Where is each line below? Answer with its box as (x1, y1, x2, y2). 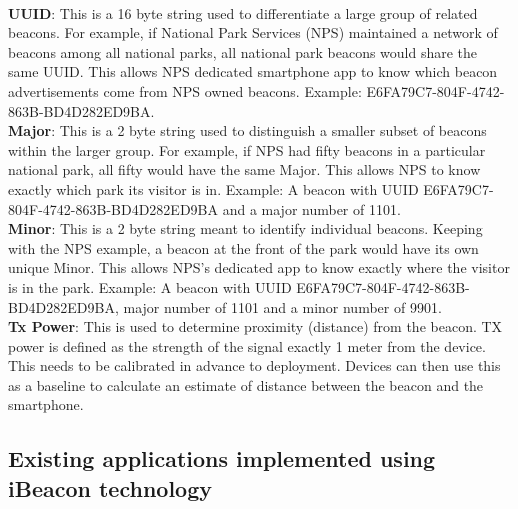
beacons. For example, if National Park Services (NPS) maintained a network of (8, 22, 498, 43)
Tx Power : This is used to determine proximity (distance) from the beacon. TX (8, 316, 503, 337)
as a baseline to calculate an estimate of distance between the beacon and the (8, 374, 484, 395)
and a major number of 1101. (222, 198, 401, 219)
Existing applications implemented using (8, 443, 436, 474)
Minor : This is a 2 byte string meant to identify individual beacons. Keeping (8, 218, 483, 239)
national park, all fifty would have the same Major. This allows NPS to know (8, 159, 481, 180)
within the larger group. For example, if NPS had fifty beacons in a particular (8, 139, 486, 160)
